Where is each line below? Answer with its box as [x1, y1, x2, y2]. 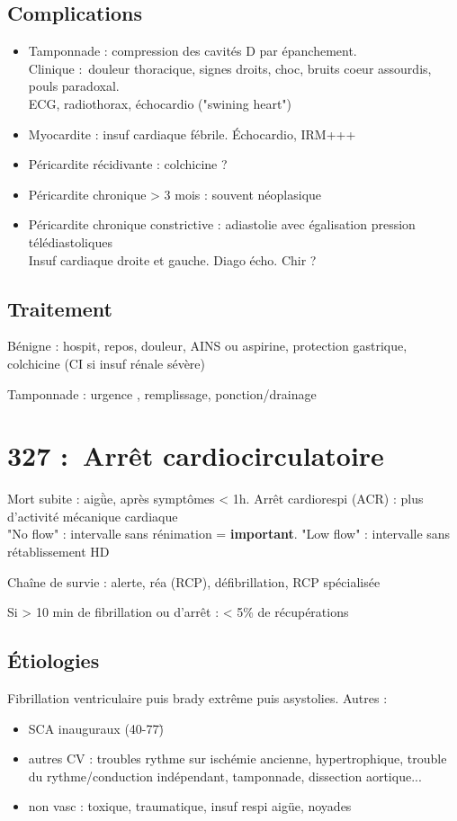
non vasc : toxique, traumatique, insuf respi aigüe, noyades [28, 797, 352, 816]
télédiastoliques [28, 232, 112, 251]
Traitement [7, 294, 112, 322]
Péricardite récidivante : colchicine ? [28, 155, 228, 174]
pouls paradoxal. [28, 76, 120, 95]
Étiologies [7, 647, 100, 674]
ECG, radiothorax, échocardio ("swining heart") [28, 94, 292, 112]
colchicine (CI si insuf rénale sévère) [7, 353, 205, 372]
